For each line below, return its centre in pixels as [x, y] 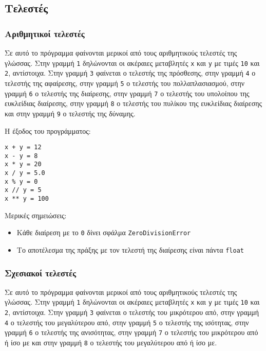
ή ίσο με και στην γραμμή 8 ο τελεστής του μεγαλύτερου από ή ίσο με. [111, 343]
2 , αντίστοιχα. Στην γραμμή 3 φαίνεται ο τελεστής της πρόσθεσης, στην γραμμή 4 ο [130, 73]
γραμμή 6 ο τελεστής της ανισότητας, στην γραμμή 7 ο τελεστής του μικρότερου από [131, 332]
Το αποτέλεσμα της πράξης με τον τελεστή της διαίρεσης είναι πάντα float [130, 249]
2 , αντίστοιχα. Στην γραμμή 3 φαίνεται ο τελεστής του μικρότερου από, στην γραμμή [132, 312]
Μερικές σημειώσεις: [36, 215]
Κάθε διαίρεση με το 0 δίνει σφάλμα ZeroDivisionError [104, 232]
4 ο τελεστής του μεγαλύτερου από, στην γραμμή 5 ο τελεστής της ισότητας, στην [127, 322]
